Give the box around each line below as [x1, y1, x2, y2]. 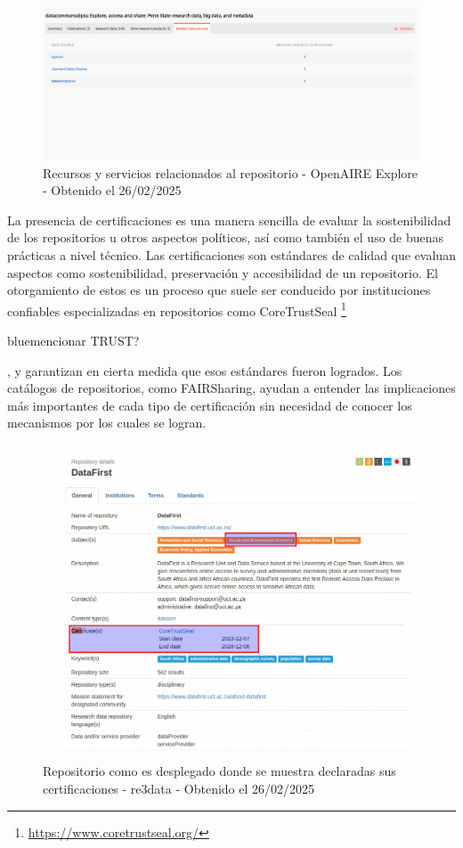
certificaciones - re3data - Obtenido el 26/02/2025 [43, 779, 315, 797]
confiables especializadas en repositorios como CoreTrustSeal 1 [7, 298, 346, 320]
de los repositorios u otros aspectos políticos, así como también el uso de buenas [7, 228, 444, 247]
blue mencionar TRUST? [7, 331, 140, 349]
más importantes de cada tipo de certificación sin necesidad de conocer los [7, 395, 412, 414]
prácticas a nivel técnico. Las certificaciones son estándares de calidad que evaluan [7, 245, 456, 264]
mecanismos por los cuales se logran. [7, 413, 207, 432]
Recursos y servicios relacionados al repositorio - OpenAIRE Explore [43, 163, 418, 182]
